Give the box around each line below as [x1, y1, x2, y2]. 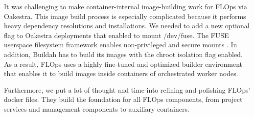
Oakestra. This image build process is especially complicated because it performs [4, 11, 246, 21]
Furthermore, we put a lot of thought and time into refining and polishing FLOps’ [4, 84, 251, 95]
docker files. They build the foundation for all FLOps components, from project [4, 94, 243, 104]
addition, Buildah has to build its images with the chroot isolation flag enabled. [4, 49, 243, 59]
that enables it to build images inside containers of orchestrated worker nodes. [4, 68, 238, 78]
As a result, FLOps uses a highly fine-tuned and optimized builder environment [4, 58, 243, 69]
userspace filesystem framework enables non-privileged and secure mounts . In [4, 39, 237, 50]
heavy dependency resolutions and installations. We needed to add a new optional [4, 20, 250, 31]
